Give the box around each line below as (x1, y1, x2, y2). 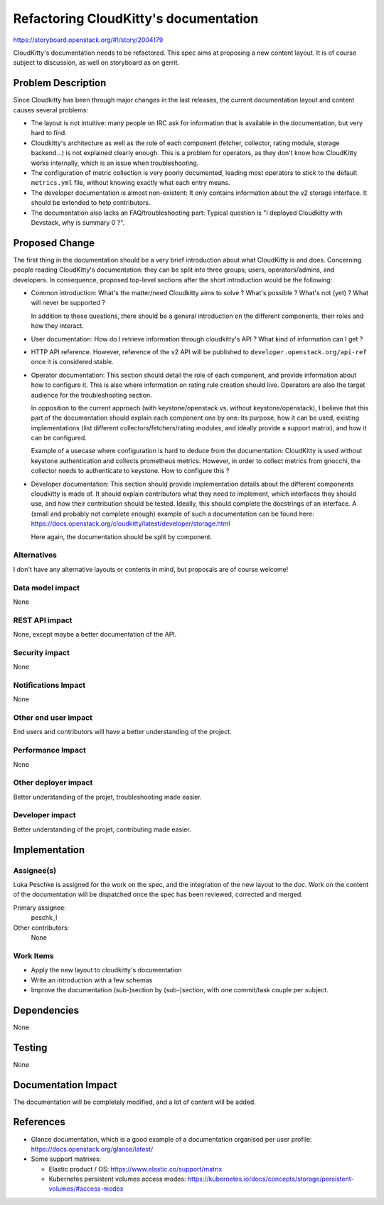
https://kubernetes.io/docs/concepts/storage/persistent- (187, 1174, 354, 1184)
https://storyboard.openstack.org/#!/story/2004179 (13, 36, 164, 44)
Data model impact (13, 583, 80, 593)
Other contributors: (13, 923, 70, 932)
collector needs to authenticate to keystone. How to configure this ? (31, 467, 230, 475)
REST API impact (13, 615, 73, 625)
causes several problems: (13, 105, 89, 114)
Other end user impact (13, 713, 92, 723)
